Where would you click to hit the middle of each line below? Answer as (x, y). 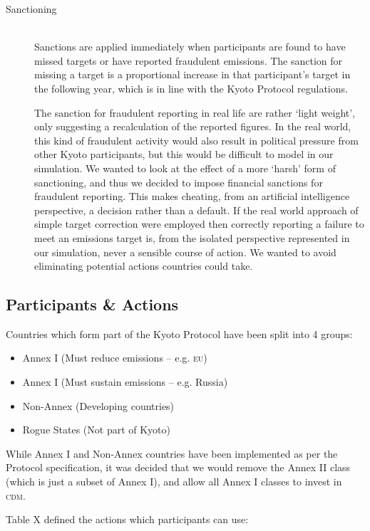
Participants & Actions (92, 304)
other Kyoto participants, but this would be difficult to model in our (184, 154)
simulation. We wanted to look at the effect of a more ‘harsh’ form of (185, 168)
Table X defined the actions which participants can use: (127, 519)
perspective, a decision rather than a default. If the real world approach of (196, 210)
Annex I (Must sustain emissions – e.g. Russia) (125, 382)
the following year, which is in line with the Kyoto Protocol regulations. (191, 88)
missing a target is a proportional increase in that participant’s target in (192, 74)
